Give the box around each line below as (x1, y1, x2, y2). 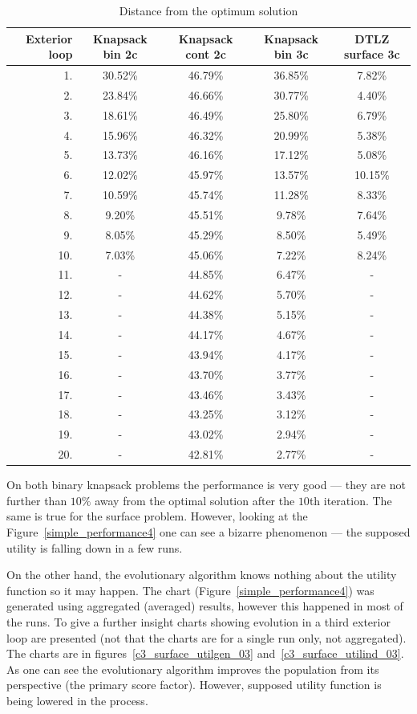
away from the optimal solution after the (95, 492, 295, 508)
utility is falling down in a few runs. (6, 539, 183, 556)
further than (6, 492, 67, 508)
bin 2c (103, 46, 138, 63)
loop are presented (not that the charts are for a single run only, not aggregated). (6, 629, 407, 646)
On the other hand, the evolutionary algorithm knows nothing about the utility (6, 566, 397, 583)
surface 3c (343, 46, 400, 63)
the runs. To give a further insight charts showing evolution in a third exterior (6, 613, 391, 630)
